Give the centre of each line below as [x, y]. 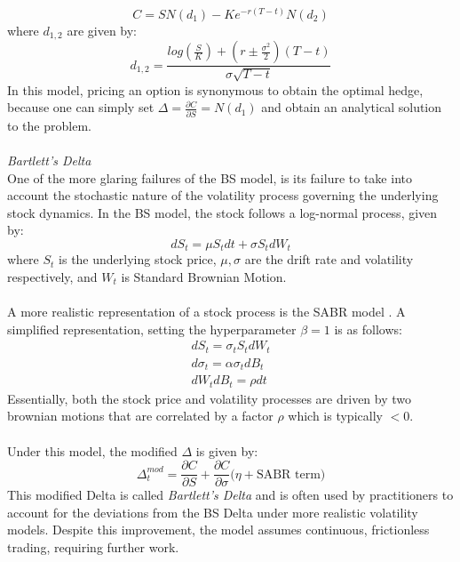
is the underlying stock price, [138, 259]
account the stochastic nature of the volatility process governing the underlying [223, 195]
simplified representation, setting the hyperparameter [152, 329]
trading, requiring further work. [93, 547]
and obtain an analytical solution [352, 107]
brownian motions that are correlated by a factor [140, 416]
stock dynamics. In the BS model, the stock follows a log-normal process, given [222, 212]
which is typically [335, 416]
